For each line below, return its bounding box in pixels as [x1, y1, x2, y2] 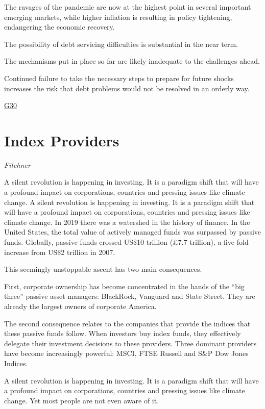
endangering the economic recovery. [4, 21, 115, 32]
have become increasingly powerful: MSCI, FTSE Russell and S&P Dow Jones [4, 348, 249, 359]
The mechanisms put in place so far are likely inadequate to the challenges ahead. [4, 56, 260, 66]
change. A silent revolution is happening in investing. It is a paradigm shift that [4, 196, 255, 207]
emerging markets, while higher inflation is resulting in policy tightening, [4, 11, 232, 22]
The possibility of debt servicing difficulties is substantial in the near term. [4, 38, 238, 49]
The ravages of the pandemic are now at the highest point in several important [4, 2, 251, 12]
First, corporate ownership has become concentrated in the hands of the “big [4, 280, 245, 291]
